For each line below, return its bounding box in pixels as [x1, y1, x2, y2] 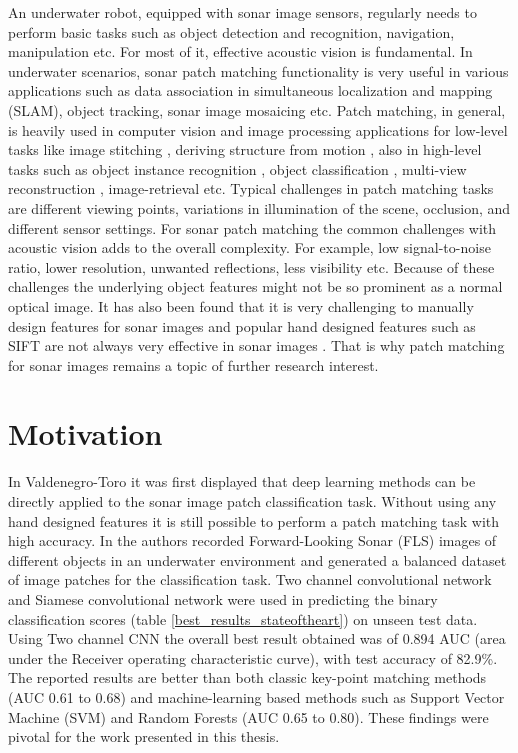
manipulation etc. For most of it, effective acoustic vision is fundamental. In [8, 41, 473, 62]
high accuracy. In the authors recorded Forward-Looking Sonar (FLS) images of [8, 530, 497, 551]
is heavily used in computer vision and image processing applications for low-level [8, 119, 508, 140]
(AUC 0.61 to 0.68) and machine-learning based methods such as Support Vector [8, 686, 505, 707]
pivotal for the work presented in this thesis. [8, 726, 280, 747]
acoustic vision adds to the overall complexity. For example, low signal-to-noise [8, 237, 491, 258]
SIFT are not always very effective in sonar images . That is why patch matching [8, 335, 505, 356]
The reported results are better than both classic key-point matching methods [8, 667, 487, 688]
